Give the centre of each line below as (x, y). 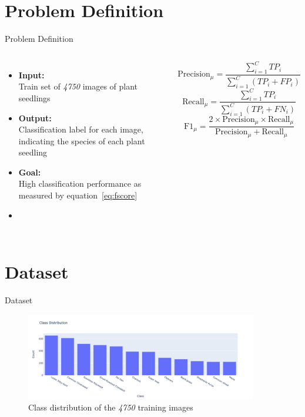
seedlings (34, 97)
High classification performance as (80, 183)
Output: (35, 118)
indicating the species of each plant (82, 140)
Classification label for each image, (81, 129)
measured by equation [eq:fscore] (78, 195)
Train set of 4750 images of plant (78, 86)
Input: (31, 75)
